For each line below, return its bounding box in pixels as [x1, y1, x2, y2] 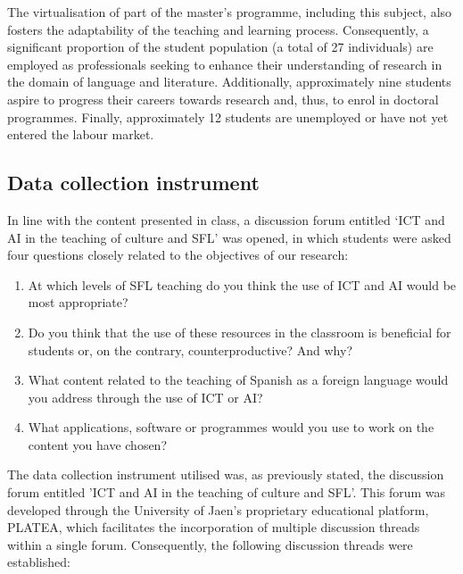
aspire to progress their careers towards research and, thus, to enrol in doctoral [7, 89, 439, 108]
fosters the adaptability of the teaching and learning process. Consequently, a [7, 20, 429, 38]
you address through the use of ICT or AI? [28, 387, 263, 406]
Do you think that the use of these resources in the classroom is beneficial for [28, 322, 451, 341]
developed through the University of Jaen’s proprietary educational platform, [7, 500, 429, 519]
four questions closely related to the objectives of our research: [7, 245, 349, 264]
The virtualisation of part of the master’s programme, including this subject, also [7, 3, 452, 21]
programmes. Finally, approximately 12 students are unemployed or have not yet [7, 107, 449, 126]
